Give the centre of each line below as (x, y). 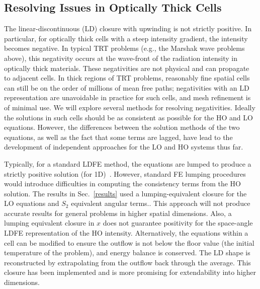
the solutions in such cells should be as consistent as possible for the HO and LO (128, 117)
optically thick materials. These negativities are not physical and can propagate (127, 68)
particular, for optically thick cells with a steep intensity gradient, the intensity (126, 38)
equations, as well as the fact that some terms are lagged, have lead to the (118, 137)
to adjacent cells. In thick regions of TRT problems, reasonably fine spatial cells (127, 78)
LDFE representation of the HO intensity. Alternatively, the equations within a (126, 233)
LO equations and (32, 203)
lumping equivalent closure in (49, 223)
